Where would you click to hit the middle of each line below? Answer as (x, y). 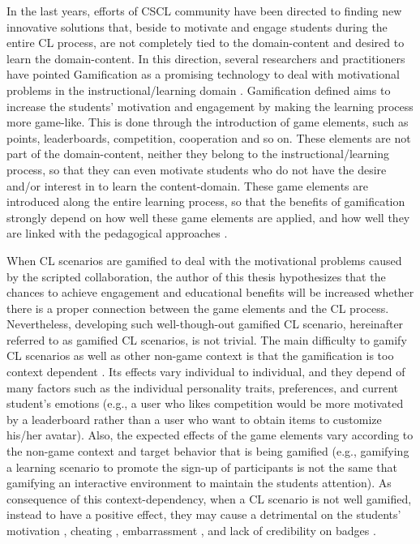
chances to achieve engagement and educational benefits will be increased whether (210, 292)
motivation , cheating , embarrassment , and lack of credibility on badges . (191, 530)
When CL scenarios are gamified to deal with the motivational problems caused (204, 260)
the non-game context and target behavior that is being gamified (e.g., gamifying (208, 451)
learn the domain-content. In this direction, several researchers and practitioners (206, 58)
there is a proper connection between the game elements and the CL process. (198, 308)
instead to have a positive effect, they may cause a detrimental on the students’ (204, 514)
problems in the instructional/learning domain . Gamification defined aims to (199, 90)
